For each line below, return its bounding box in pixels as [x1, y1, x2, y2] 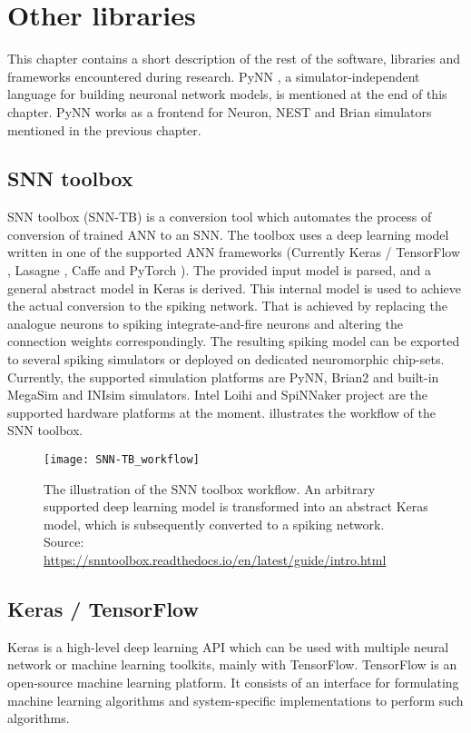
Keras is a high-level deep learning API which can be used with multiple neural [7, 637, 449, 656]
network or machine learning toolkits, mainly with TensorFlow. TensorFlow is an [7, 655, 457, 674]
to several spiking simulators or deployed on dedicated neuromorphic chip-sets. [7, 350, 445, 369]
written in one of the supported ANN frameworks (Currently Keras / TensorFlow [7, 243, 460, 262]
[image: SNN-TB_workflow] [44, 453, 200, 467]
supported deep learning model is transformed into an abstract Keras [44, 497, 428, 516]
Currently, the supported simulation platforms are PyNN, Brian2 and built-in [7, 367, 439, 386]
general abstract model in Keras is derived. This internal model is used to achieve [7, 278, 461, 297]
